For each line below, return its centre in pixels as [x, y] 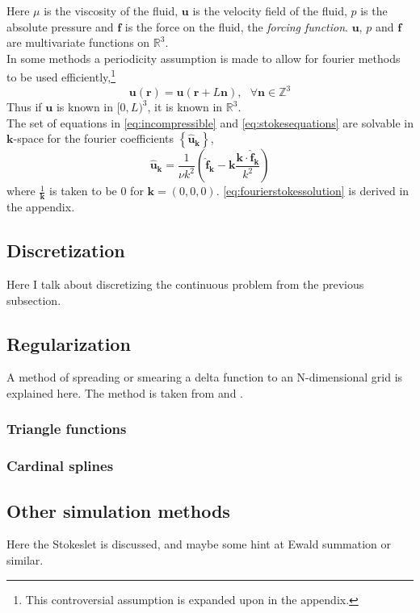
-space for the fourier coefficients [94, 138]
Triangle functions [67, 429]
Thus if [24, 107]
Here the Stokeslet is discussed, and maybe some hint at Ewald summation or [199, 544]
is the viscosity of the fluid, [111, 10]
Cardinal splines [60, 466]
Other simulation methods [118, 510]
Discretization [66, 250]
